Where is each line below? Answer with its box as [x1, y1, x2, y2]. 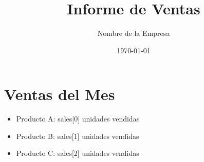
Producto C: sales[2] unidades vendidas [16, 148, 139, 158]
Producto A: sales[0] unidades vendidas [16, 113, 140, 124]
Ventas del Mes [4, 84, 115, 105]
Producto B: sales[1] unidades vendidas [16, 130, 139, 141]
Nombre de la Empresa [97, 28, 170, 38]
